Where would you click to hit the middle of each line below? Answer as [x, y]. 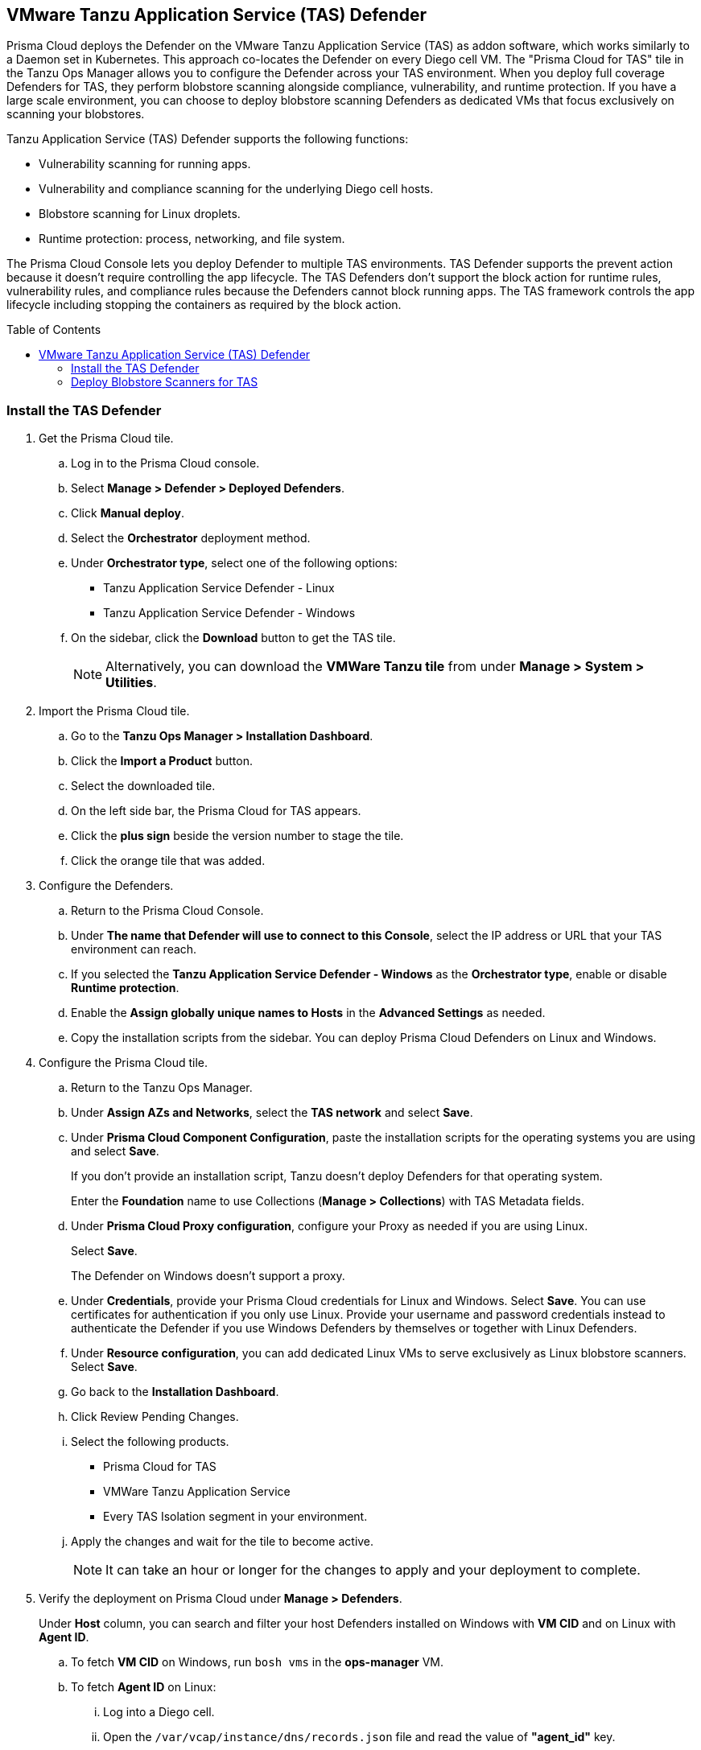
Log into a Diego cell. [159, 1712]
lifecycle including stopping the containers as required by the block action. [204, 305]
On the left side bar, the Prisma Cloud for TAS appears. [216, 811]
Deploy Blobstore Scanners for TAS [165, 382]
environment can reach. [134, 949]
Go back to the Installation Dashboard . [175, 1392]
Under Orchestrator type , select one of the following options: [234, 563]
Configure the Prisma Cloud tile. [123, 1063]
